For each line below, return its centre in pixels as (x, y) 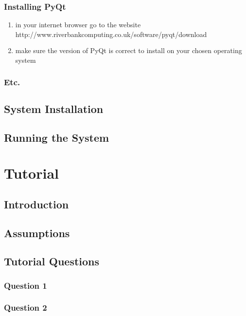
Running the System (57, 137)
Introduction (36, 204)
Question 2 (26, 307)
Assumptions (37, 232)
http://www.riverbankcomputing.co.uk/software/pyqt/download (111, 34)
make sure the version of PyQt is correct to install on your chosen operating (129, 50)
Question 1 (26, 285)
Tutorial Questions (52, 261)
